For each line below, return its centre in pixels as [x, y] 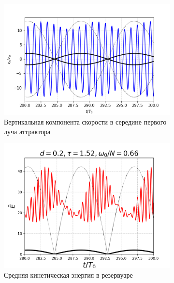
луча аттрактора [27, 131]
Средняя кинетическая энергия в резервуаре [68, 275]
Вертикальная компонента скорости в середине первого [85, 121]
